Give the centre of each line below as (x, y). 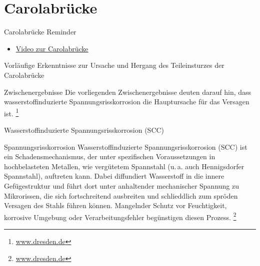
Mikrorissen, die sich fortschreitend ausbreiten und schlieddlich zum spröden (121, 195)
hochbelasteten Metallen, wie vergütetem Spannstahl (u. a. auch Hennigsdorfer (124, 166)
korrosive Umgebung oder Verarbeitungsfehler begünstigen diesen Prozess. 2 (120, 216)
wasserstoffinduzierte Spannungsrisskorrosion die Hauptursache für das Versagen (127, 102)
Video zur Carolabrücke (52, 48)
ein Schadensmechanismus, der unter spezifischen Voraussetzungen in (110, 156)
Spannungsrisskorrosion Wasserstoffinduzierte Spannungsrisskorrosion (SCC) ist (126, 146)
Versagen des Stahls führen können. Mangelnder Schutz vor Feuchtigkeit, (115, 205)
